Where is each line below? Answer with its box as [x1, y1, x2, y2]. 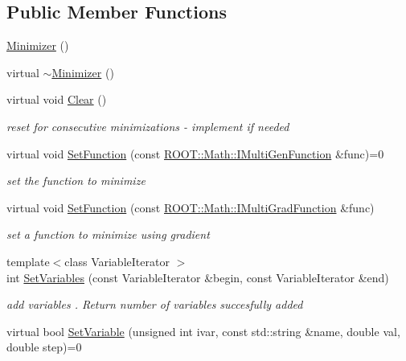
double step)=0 [6, 338, 82, 355]
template [6, 252, 50, 269]
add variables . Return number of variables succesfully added [6, 296, 303, 313]
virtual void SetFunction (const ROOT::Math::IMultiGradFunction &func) [6, 199, 375, 215]
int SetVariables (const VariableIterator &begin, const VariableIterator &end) [6, 269, 389, 285]
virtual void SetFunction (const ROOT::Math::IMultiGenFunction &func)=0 [6, 145, 384, 162]
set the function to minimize [6, 172, 146, 189]
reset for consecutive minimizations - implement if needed [6, 117, 289, 134]
